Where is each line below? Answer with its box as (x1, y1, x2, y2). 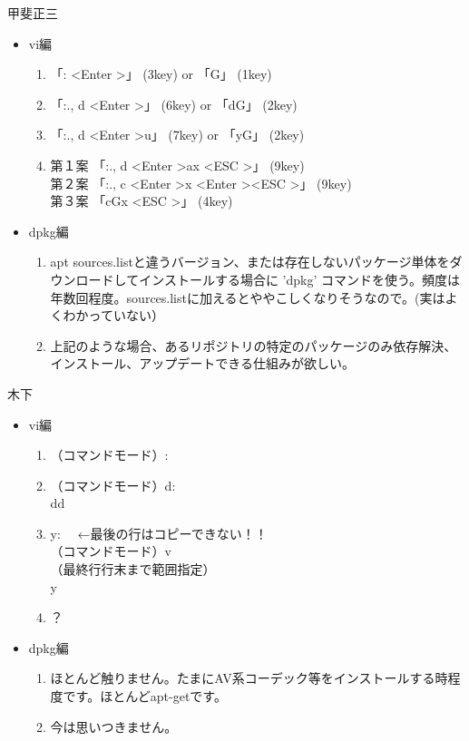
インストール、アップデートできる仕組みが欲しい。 (50, 354, 356, 373)
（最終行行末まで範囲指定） (50, 560, 216, 579)
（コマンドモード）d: (50, 475, 176, 494)
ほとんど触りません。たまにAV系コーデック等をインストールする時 (50, 668, 448, 687)
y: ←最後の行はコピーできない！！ (50, 523, 268, 542)
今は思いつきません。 (50, 717, 178, 736)
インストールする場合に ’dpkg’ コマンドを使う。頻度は (139, 269, 461, 288)
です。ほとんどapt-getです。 (63, 687, 227, 706)
